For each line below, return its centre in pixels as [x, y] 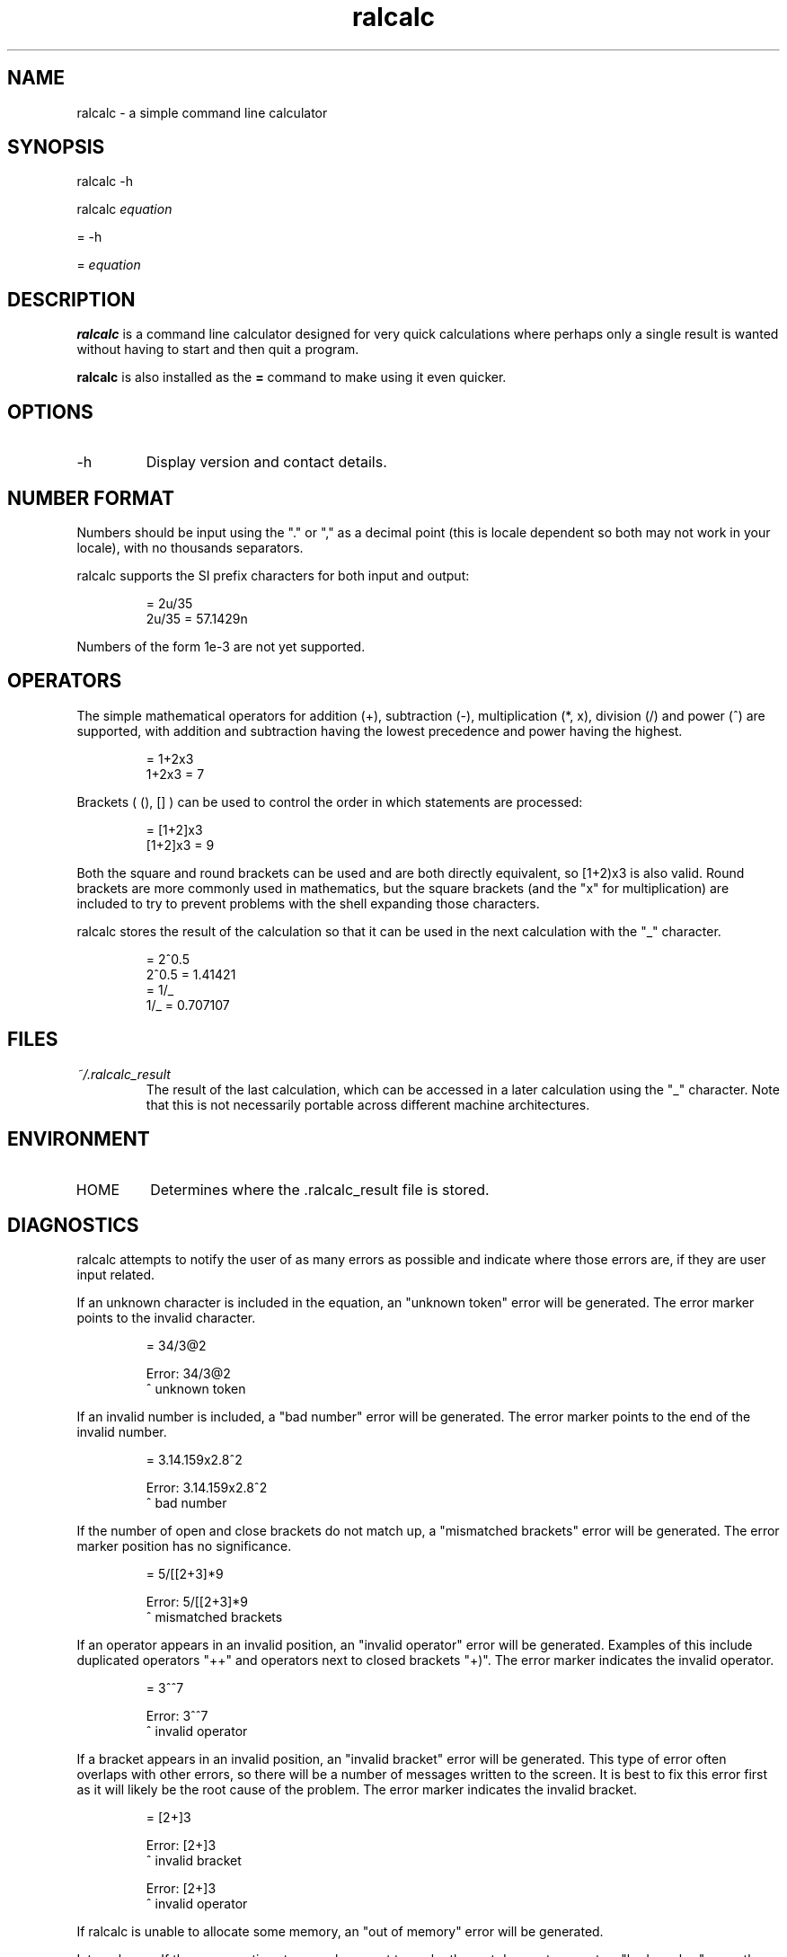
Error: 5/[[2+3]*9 [197, 1602]
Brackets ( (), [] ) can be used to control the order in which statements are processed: [330, 801]
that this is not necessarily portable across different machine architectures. [368, 1104]
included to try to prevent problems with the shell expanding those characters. [308, 903]
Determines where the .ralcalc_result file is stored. [320, 1189]
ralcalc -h [105, 182]
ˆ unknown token [196, 1389]
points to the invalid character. [166, 1318]
